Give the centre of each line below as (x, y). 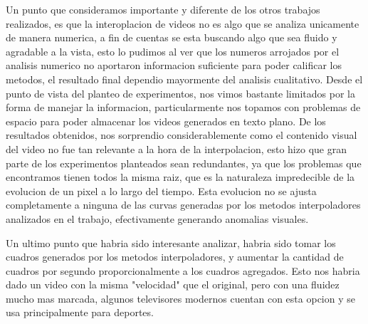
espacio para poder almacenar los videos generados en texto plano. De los (166, 121)
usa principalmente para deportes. (80, 312)
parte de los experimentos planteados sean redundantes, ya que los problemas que (184, 163)
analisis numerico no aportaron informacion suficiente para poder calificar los (174, 65)
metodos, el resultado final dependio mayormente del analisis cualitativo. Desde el (184, 79)
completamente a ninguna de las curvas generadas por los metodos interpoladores (183, 205)
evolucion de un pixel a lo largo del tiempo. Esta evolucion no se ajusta (161, 190)
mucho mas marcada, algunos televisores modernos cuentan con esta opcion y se (180, 298)
